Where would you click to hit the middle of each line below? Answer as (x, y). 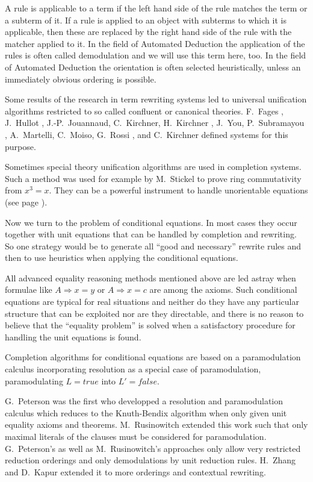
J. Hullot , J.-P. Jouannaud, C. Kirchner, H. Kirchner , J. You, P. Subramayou (155, 123)
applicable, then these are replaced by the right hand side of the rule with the (148, 32)
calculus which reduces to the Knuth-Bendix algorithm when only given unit (146, 412)
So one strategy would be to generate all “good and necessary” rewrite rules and (153, 246)
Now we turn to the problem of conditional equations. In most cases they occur (151, 222)
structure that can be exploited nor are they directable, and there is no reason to (154, 313)
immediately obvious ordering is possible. (81, 79)
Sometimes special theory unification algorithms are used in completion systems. (153, 167)
